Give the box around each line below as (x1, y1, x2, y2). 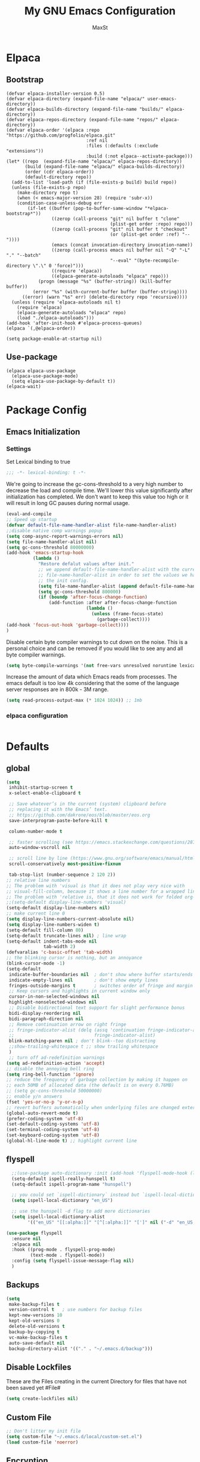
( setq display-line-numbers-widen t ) (6, 921, 100, 928)
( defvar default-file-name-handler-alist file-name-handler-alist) (6, 522, 177, 528)
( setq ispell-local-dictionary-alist (11, 1214, 105, 1220)
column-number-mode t (8, 828, 62, 834)
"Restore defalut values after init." (37, 561, 135, 567)
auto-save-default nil (8, 1340, 65, 1346)
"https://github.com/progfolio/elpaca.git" (6, 132, 116, 138)
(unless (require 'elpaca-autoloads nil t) (11, 299, 121, 305)
